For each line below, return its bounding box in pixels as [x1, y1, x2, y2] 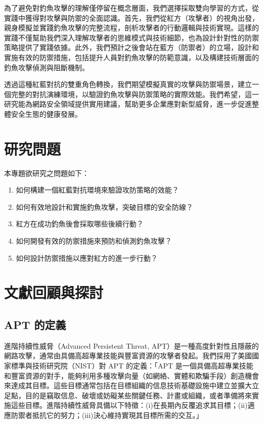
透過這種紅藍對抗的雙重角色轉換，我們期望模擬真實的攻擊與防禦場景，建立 [4, 79, 252, 89]
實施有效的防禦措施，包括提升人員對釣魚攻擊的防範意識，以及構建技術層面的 [4, 52, 259, 62]
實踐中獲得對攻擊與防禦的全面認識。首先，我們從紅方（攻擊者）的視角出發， [4, 12, 259, 23]
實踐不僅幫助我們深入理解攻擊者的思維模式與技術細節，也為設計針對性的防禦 [4, 32, 259, 42]
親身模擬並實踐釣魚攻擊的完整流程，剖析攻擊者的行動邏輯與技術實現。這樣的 [4, 22, 259, 33]
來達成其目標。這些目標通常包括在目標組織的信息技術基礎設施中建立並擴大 [4, 380, 252, 391]
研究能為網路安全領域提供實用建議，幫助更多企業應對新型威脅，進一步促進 [4, 99, 252, 109]
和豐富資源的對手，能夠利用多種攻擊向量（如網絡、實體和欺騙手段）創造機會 [4, 370, 259, 381]
